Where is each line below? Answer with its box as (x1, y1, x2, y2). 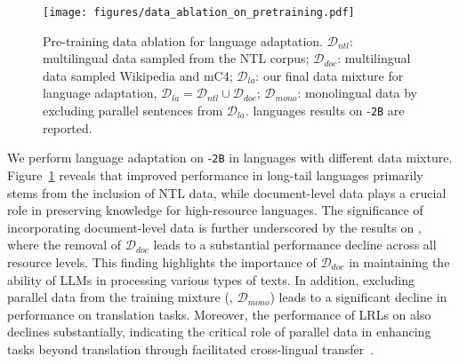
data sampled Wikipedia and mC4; (43, 66, 233, 84)
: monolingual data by (297, 83, 417, 102)
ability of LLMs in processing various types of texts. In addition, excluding (7, 270, 415, 289)
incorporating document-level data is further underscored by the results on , (7, 218, 422, 236)
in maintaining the (349, 252, 450, 271)
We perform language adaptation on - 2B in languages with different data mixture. (7, 148, 453, 167)
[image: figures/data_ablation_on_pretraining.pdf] (43, 6, 355, 19)
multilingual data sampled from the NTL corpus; (43, 49, 310, 67)
